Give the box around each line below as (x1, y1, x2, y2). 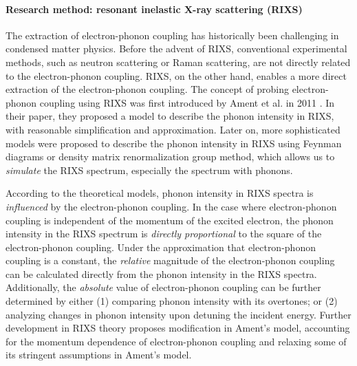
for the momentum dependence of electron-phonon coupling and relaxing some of (6, 334, 347, 348)
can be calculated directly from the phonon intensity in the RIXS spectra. (6, 266, 317, 281)
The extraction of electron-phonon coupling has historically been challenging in (6, 28, 339, 42)
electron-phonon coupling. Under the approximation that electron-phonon (6, 239, 316, 254)
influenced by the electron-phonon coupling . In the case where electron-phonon (6, 199, 337, 213)
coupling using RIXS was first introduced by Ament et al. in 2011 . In (39, 95, 335, 109)
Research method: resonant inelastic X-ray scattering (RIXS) (6, 1, 303, 16)
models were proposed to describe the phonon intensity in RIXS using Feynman (6, 136, 342, 150)
